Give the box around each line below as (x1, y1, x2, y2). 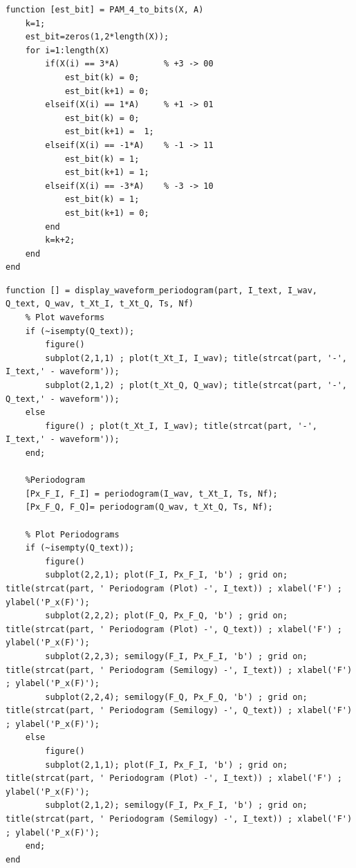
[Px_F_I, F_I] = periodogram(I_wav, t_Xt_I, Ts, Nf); (25, 488, 278, 499)
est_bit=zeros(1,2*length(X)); (25, 32, 169, 42)
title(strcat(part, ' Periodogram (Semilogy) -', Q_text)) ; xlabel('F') (6, 705, 353, 716)
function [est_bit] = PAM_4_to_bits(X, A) (6, 5, 204, 15)
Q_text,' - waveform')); (6, 394, 120, 404)
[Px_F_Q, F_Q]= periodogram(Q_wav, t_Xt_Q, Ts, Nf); (25, 502, 273, 513)
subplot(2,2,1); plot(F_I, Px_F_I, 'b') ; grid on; (45, 570, 288, 580)
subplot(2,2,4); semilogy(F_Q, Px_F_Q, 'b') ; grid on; (45, 692, 308, 702)
